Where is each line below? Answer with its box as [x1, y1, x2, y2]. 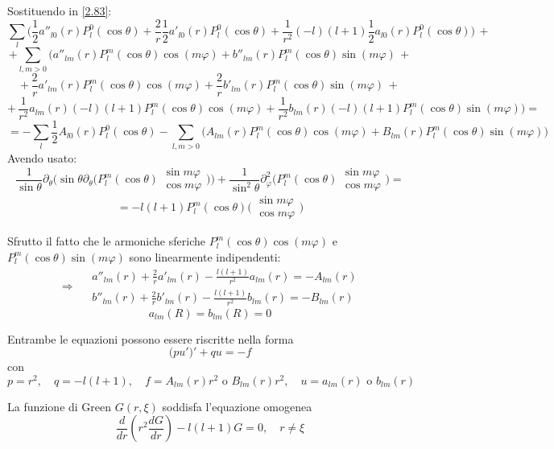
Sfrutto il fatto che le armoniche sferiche [7, 233, 205, 249]
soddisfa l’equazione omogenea [162, 398, 312, 414]
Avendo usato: [7, 149, 77, 166]
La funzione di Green [7, 398, 112, 414]
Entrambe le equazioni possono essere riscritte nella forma [7, 330, 294, 347]
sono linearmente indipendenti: [129, 248, 281, 265]
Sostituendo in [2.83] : [7, 2, 112, 19]
